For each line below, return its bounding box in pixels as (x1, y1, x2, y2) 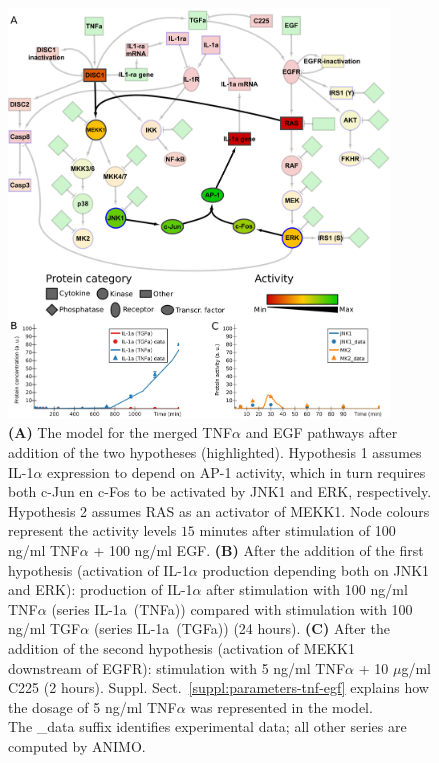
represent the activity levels (8, 520, 177, 541)
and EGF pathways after (245, 422, 398, 443)
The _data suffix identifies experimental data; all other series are (8, 716, 407, 737)
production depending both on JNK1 (202, 559, 430, 580)
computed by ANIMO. (8, 735, 146, 756)
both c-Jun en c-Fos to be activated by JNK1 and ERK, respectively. (8, 481, 432, 502)
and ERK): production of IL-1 (8, 579, 193, 600)
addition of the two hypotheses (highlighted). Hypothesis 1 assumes (8, 442, 422, 463)
